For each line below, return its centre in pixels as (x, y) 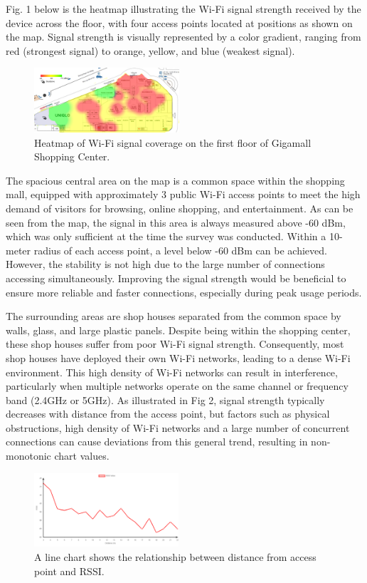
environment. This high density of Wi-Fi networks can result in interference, (172, 372)
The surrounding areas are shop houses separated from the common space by (174, 316)
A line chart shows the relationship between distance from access (175, 556)
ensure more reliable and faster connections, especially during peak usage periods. (184, 292)
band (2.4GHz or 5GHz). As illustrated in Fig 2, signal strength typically (165, 399)
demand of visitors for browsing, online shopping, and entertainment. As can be (180, 208)
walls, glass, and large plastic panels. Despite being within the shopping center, (178, 330)
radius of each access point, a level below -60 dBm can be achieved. (180, 250)
